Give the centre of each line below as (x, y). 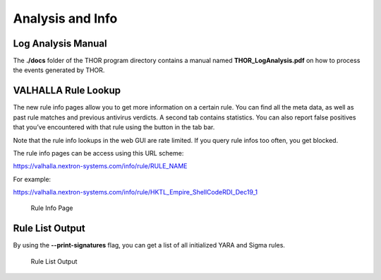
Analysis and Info (65, 18)
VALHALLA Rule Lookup (67, 91)
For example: (32, 179)
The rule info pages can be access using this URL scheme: (98, 153)
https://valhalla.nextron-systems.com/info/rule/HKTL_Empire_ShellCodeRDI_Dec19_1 (135, 192)
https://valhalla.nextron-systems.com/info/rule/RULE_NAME (100, 166)
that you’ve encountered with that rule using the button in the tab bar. (114, 127)
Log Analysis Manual (60, 43)
